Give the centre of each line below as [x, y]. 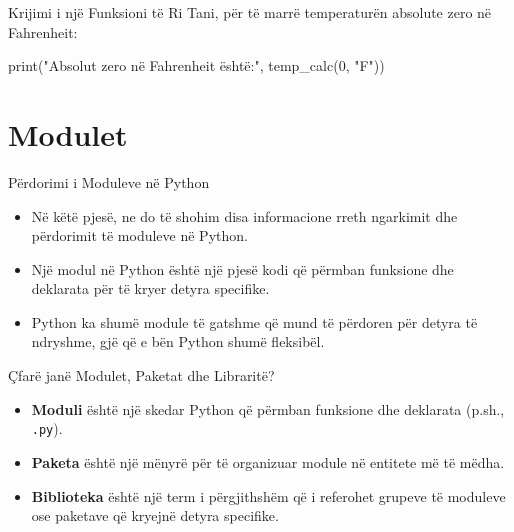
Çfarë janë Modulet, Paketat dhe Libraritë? [141, 375]
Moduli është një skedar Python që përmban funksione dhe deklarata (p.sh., [268, 408]
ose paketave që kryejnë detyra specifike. [155, 515]
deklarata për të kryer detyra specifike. [150, 288]
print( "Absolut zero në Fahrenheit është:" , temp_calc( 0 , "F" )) [196, 65]
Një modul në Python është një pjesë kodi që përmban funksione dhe [242, 268]
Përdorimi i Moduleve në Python [109, 181]
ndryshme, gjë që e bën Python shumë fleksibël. [178, 341]
